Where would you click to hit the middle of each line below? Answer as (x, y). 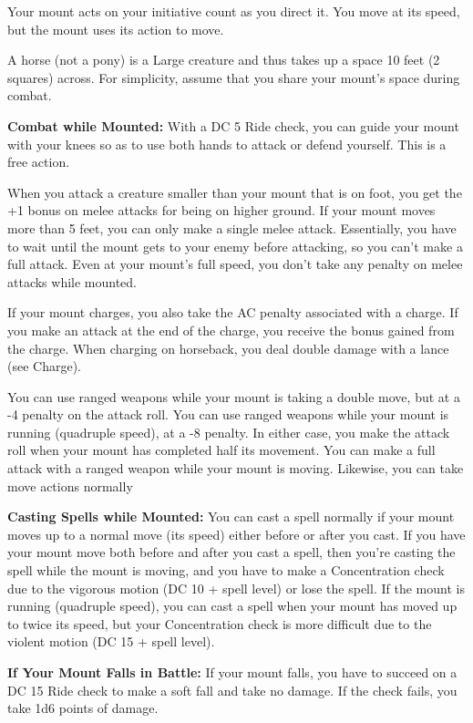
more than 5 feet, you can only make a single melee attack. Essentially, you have (232, 227)
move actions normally (70, 485)
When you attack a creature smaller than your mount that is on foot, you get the (235, 192)
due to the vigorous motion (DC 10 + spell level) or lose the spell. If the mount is (236, 588)
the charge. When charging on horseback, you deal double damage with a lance (228, 348)
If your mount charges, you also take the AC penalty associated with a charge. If (233, 312)
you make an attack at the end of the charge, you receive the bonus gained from (231, 330)
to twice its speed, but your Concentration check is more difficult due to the (220, 623)
